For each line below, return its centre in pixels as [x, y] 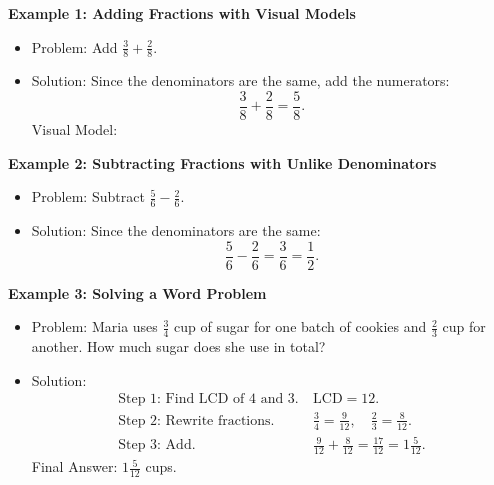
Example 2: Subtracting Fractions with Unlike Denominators [222, 162]
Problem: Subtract [88, 196]
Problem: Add [74, 46]
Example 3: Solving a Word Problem [137, 292]
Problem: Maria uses [94, 326]
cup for [464, 326]
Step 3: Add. [157, 445]
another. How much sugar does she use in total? [178, 346]
